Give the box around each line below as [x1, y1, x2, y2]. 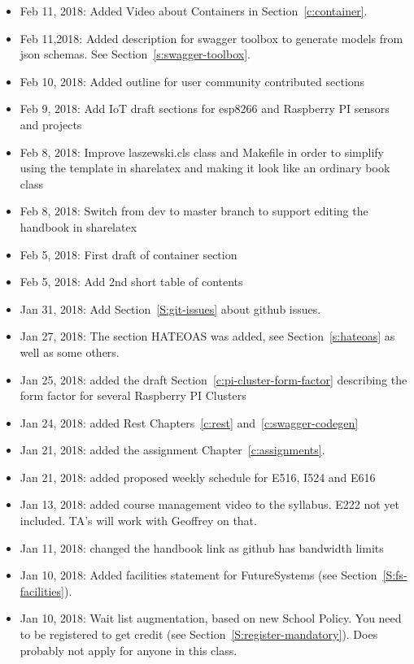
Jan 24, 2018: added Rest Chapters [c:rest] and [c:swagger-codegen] [20, 414, 359, 431]
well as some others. [20, 343, 120, 360]
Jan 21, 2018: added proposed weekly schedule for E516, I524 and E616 [20, 468, 376, 485]
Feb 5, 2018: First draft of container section [20, 245, 238, 263]
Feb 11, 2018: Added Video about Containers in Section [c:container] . [20, 2, 368, 19]
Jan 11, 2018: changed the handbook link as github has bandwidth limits [20, 539, 384, 556]
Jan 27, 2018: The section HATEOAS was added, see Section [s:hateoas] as [20, 328, 395, 345]
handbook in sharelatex [20, 218, 137, 235]
